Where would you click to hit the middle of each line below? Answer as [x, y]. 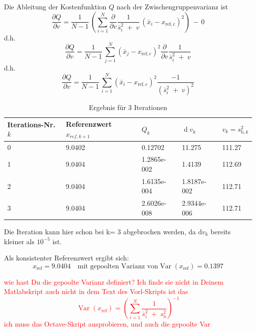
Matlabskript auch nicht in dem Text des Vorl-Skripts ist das [96, 291]
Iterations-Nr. [32, 124]
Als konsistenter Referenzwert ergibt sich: [66, 258]
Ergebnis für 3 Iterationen [128, 107]
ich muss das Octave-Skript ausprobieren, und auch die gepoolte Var [107, 324]
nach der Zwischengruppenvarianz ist [172, 6]
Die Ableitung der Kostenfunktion [55, 6]
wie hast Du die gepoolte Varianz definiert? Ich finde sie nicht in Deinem [114, 281]
